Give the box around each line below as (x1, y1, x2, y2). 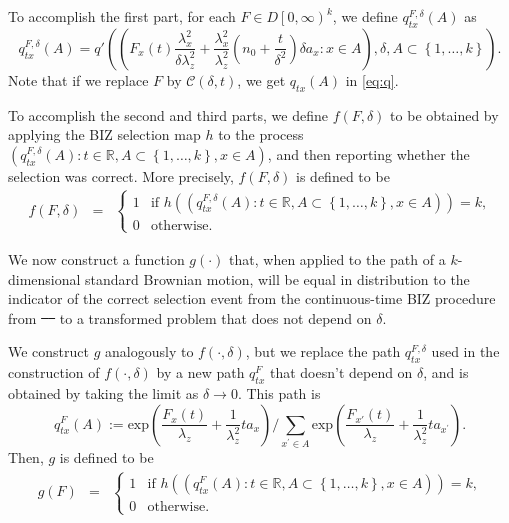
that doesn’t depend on (269, 362, 413, 383)
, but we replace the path (245, 341, 401, 362)
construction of (8, 362, 100, 383)
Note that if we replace (8, 69, 149, 90)
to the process (218, 124, 304, 145)
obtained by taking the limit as (8, 382, 199, 403)
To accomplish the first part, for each (8, 6, 236, 26)
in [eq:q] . (345, 69, 399, 90)
